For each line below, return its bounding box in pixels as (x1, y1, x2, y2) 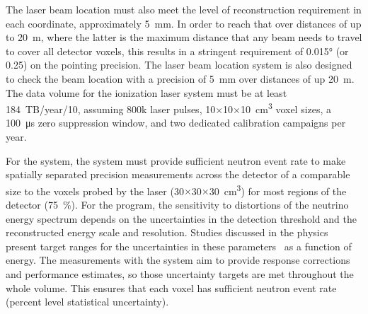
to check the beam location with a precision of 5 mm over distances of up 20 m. (6, 71, 355, 86)
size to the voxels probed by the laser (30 (6, 183, 184, 198)
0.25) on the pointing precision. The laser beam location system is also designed (6, 57, 352, 72)
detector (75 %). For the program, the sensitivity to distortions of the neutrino (6, 197, 349, 212)
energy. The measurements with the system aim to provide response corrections (6, 252, 350, 267)
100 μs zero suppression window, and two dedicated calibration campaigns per (6, 115, 346, 130)
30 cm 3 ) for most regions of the (209, 181, 347, 198)
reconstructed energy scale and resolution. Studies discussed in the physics (6, 225, 328, 240)
